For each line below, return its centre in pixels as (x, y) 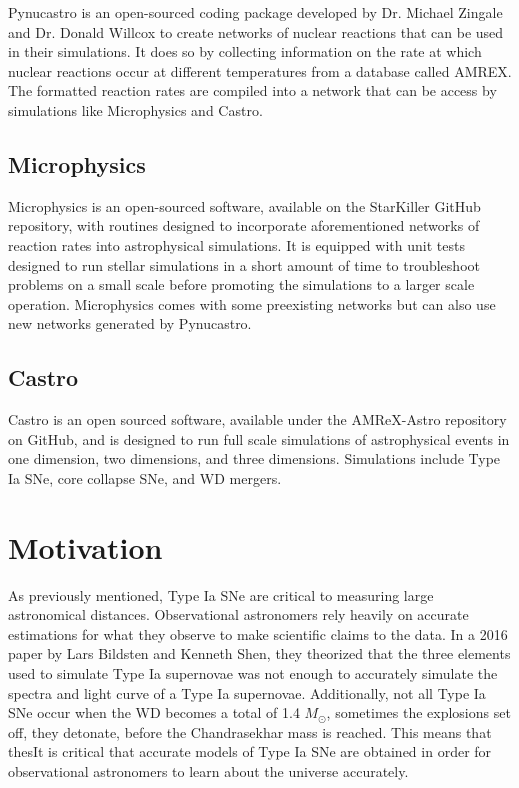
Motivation (85, 546)
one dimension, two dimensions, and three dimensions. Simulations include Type (254, 458)
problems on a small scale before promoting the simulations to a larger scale (241, 284)
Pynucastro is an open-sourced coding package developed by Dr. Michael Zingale (255, 12)
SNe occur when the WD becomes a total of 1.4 (154, 712)
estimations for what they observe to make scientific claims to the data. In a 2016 (258, 633)
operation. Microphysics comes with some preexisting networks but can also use (252, 303)
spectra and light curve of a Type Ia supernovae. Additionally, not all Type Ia (247, 692)
